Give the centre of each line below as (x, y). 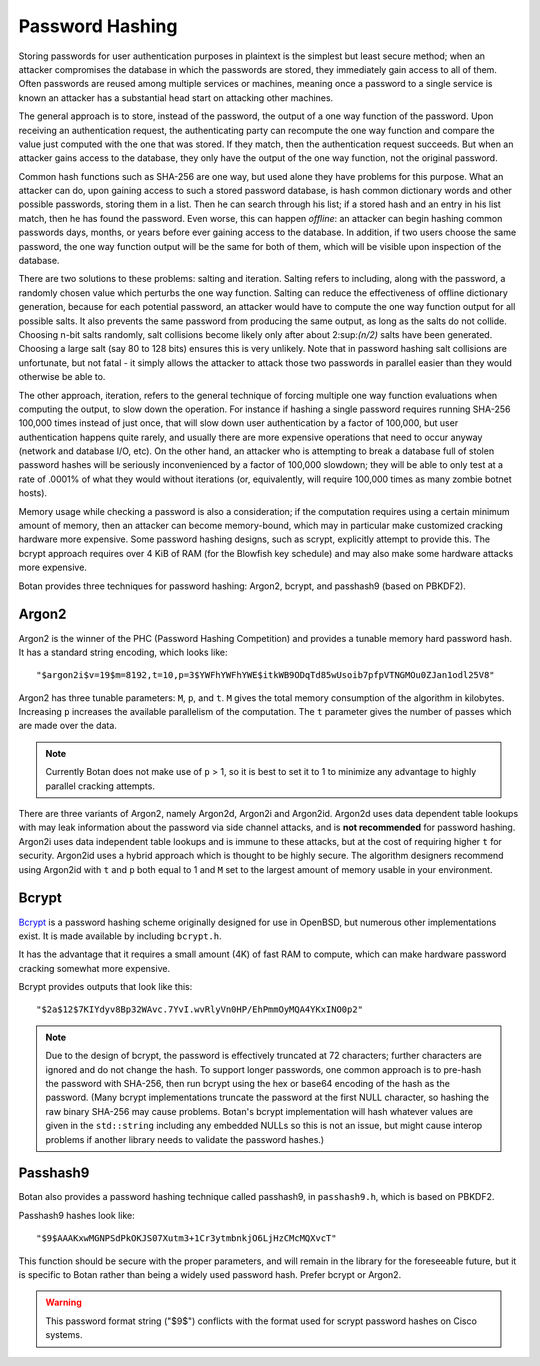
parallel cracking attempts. (100, 786)
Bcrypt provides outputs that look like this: (105, 987)
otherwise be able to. (62, 377)
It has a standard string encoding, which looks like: (123, 652)
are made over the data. (67, 726)
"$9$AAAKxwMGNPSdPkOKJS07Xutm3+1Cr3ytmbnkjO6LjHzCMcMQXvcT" (186, 1238)
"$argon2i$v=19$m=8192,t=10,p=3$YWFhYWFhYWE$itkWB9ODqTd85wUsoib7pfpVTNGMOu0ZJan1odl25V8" (265, 675)
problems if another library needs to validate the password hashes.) (185, 1139)
